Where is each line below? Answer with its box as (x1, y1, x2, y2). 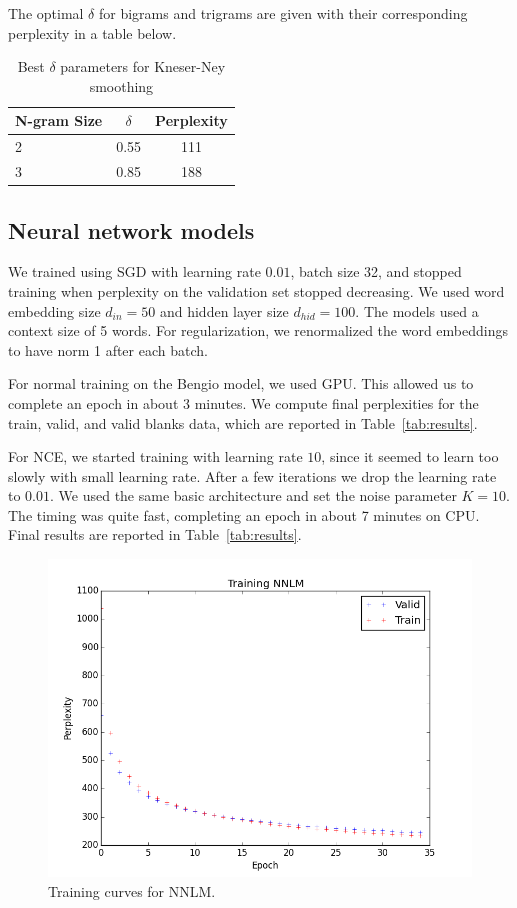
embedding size (8, 300, 101, 321)
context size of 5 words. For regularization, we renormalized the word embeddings (8, 320, 509, 341)
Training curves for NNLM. (48, 880, 216, 901)
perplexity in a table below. (8, 22, 177, 43)
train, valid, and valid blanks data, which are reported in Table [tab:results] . (8, 412, 478, 433)
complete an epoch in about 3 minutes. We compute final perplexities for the (8, 392, 479, 413)
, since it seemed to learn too (321, 446, 499, 467)
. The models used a (355, 300, 479, 321)
